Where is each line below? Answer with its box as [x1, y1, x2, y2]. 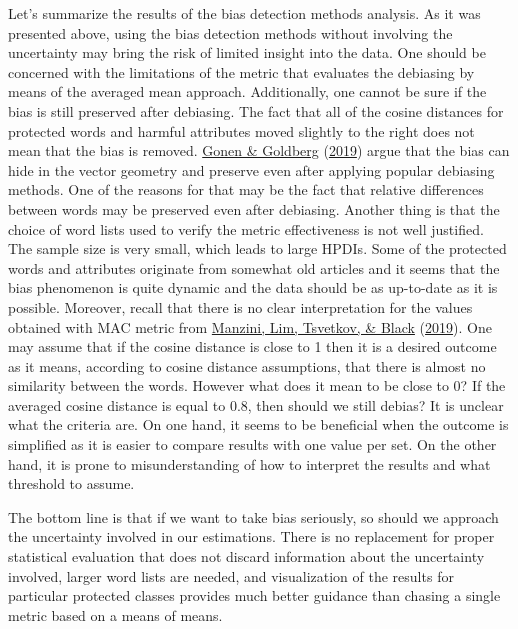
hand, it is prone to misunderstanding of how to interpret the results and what [8, 453, 491, 474]
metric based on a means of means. [8, 604, 223, 625]
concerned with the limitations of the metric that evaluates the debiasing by [8, 61, 475, 82]
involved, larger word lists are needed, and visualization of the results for [8, 565, 454, 586]
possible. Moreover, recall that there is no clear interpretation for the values [8, 296, 473, 317]
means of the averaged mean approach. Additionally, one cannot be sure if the [8, 81, 487, 102]
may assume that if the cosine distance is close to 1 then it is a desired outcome [8, 336, 497, 357]
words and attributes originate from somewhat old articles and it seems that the [8, 257, 500, 278]
